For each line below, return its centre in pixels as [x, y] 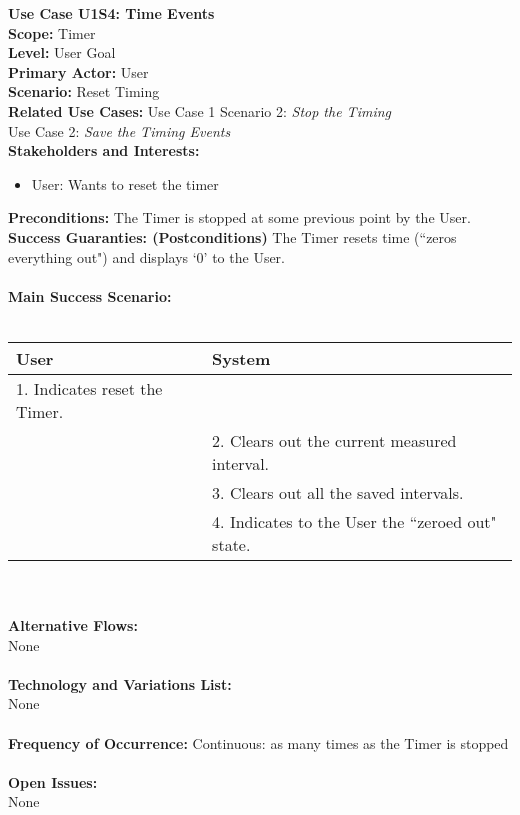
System [241, 358]
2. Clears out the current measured [334, 440]
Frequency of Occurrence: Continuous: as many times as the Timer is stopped [258, 742]
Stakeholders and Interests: [104, 150]
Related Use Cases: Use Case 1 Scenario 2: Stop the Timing [200, 110]
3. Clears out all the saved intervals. [338, 492]
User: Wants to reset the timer [125, 183]
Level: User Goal [62, 52]
